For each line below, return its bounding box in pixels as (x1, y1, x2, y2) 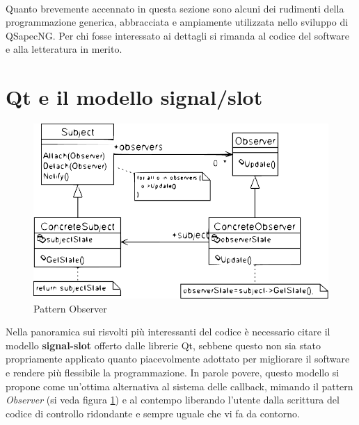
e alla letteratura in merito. (6, 42, 122, 56)
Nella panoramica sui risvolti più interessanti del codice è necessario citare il (6, 324, 330, 339)
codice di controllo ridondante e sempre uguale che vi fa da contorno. (6, 406, 300, 420)
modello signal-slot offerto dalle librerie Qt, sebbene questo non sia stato (6, 337, 321, 352)
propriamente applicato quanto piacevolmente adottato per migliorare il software (6, 351, 350, 366)
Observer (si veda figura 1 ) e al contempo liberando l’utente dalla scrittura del (6, 392, 340, 407)
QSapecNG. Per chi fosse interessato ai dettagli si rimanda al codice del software (6, 28, 349, 42)
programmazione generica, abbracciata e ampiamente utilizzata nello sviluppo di (6, 15, 349, 29)
